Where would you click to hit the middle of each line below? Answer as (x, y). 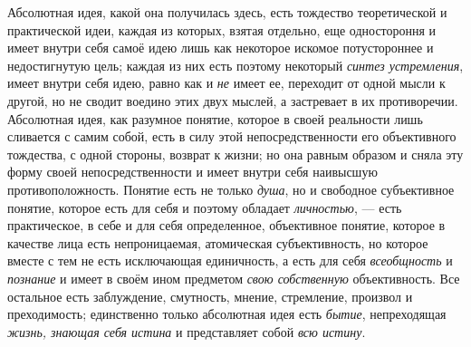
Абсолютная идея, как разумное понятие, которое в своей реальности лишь (215, 118)
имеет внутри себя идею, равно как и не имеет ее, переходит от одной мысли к (226, 83)
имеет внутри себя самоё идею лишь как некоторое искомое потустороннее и (221, 48)
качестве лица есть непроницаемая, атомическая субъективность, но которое (218, 242)
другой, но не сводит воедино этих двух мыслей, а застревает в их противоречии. (233, 100)
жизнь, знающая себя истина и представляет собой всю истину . (187, 331)
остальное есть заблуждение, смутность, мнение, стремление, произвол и (210, 296)
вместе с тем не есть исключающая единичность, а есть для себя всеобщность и (230, 260)
